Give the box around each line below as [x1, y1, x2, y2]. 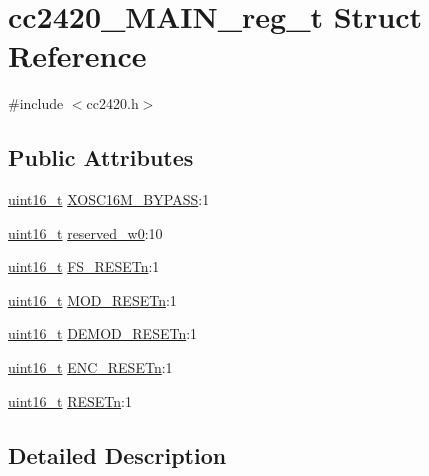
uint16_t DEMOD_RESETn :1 [8, 323, 198, 344]
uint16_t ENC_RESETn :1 [8, 357, 173, 378]
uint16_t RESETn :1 [8, 390, 132, 411]
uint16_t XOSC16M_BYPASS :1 [8, 189, 210, 210]
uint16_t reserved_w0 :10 [8, 222, 163, 243]
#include [8, 93, 64, 114]
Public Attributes [8, 142, 194, 173]
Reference [8, 35, 147, 76]
